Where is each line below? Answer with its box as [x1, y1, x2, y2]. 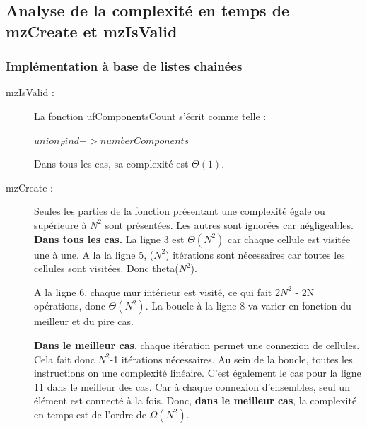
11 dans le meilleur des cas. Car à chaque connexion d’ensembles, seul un [34, 379, 350, 394]
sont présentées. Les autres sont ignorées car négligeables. [105, 217, 354, 232]
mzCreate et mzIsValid [6, 20, 177, 42]
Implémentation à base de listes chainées [6, 57, 243, 75]
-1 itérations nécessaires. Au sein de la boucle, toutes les [110, 351, 353, 366]
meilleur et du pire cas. [34, 314, 134, 329]
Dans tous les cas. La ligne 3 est [34, 231, 185, 246]
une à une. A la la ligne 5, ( [34, 247, 154, 261]
